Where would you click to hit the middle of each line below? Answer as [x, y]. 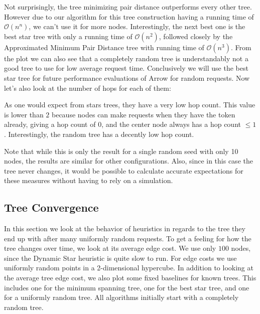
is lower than [24, 114]
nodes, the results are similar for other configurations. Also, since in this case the [128, 161]
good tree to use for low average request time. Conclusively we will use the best [126, 68]
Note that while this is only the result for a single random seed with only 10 [121, 151]
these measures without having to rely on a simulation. [89, 180]
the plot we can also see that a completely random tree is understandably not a [126, 58]
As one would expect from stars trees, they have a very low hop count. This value [130, 105]
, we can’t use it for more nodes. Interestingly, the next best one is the [137, 26]
